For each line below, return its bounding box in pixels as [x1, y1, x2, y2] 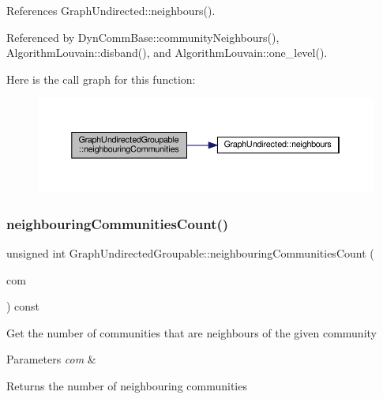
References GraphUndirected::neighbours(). [6, 2, 216, 18]
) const [6, 298, 40, 314]
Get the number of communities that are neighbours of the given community [6, 324, 377, 341]
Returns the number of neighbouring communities [6, 377, 247, 393]
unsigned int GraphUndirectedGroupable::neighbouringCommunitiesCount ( [6, 245, 374, 261]
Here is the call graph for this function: [6, 70, 196, 87]
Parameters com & [6, 351, 96, 367]
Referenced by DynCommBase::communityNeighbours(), [6, 28, 280, 45]
